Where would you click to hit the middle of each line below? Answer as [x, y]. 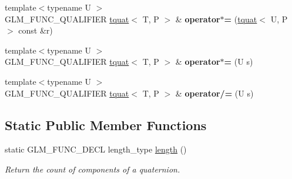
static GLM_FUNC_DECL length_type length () [96, 149]
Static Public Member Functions [106, 125]
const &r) [36, 30]
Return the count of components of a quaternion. [93, 169]
